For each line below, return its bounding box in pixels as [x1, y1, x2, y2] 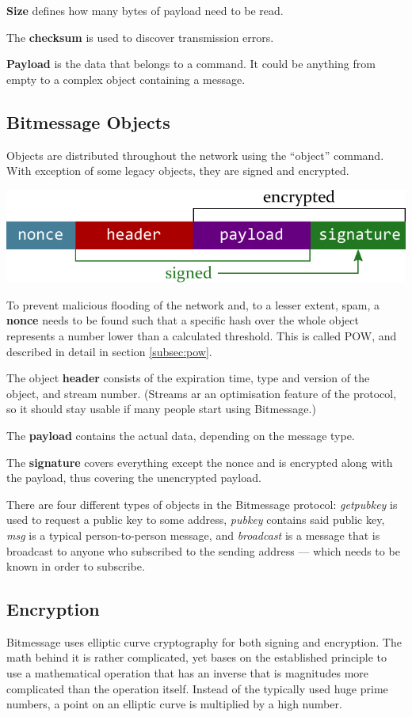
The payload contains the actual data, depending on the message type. [6, 427, 355, 443]
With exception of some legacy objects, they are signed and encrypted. [6, 162, 349, 179]
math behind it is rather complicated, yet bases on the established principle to [6, 649, 387, 666]
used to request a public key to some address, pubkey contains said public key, [6, 511, 385, 528]
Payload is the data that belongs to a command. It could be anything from [6, 55, 376, 72]
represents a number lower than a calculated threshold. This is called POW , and [6, 327, 397, 343]
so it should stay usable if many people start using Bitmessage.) [6, 400, 316, 417]
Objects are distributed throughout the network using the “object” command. [6, 146, 384, 163]
